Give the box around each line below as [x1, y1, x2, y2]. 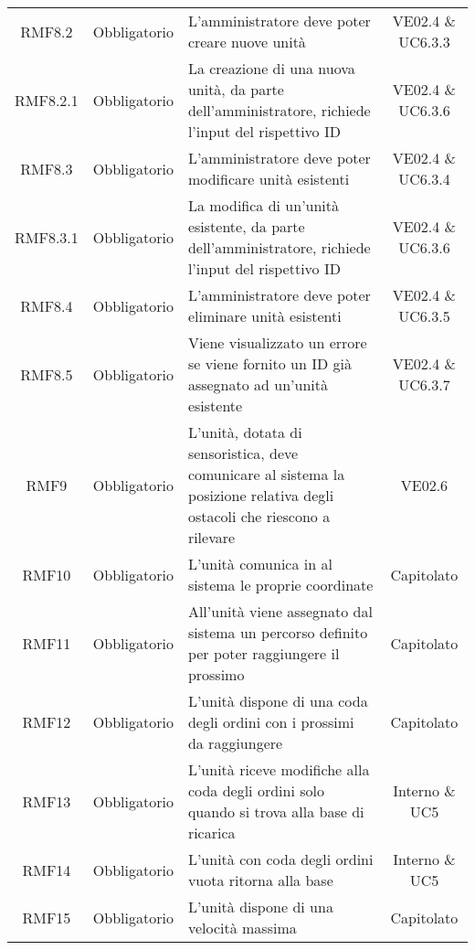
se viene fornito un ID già [187, 353, 352, 374]
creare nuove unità [187, 31, 306, 52]
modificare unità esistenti [187, 168, 350, 189]
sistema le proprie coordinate [187, 574, 374, 595]
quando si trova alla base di [187, 801, 364, 822]
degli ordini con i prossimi [187, 711, 354, 732]
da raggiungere [187, 732, 283, 753]
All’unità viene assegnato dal [187, 601, 373, 622]
